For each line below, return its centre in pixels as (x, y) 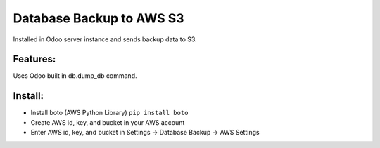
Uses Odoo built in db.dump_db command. (75, 76)
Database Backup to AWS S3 (99, 18)
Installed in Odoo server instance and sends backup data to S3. (105, 39)
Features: (34, 59)
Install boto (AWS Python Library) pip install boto (109, 113)
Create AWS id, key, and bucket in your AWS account (108, 122)
